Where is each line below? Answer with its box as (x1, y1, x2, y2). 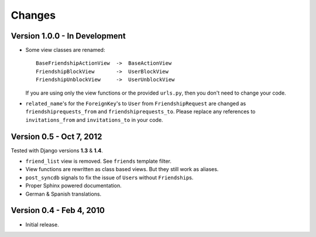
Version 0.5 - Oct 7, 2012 (11, 131, 102, 141)
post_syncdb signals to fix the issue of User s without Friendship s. (25, 174, 194, 181)
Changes (11, 9, 56, 22)
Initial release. (25, 221, 59, 228)
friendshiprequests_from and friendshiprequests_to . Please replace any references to (25, 108, 256, 115)
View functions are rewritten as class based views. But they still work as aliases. (25, 166, 219, 173)
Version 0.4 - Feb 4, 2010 (11, 205, 105, 215)
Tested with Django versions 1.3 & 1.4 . (11, 147, 104, 154)
